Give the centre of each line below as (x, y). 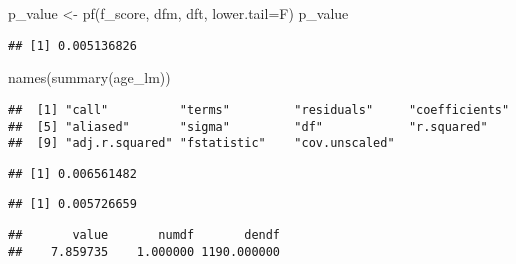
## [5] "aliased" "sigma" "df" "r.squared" (248, 126)
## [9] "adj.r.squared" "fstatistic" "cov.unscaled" (201, 143)
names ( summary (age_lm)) (89, 77)
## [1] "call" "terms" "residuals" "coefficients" (259, 109)
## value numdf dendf (144, 235)
